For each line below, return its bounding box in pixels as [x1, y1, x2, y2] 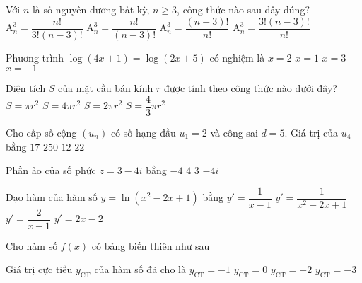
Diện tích [6, 81, 46, 96]
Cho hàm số [6, 238, 58, 253]
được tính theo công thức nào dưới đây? [163, 81, 337, 96]
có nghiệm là [209, 50, 265, 64]
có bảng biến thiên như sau [91, 238, 210, 253]
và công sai [210, 125, 258, 139]
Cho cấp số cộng [6, 125, 77, 139]
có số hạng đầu [110, 125, 176, 139]
